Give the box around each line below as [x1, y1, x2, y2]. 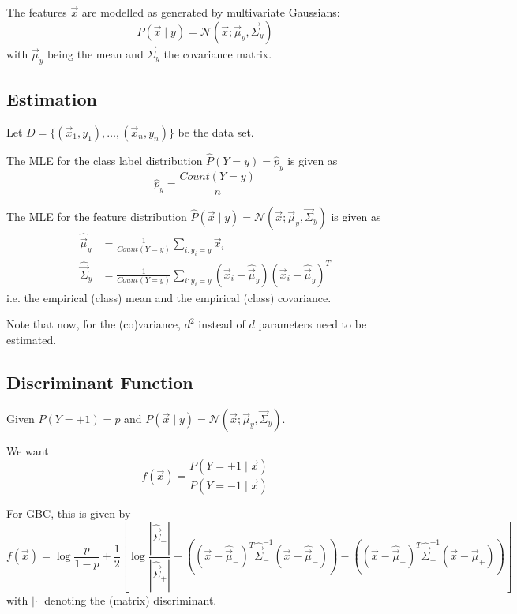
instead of [198, 316, 245, 332]
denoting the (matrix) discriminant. [44, 591, 217, 608]
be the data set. [178, 123, 254, 140]
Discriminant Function [6, 369, 193, 394]
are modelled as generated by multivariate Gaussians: [81, 4, 340, 20]
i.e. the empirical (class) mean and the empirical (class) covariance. [6, 289, 332, 305]
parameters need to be [258, 316, 367, 332]
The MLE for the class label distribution [6, 152, 203, 169]
